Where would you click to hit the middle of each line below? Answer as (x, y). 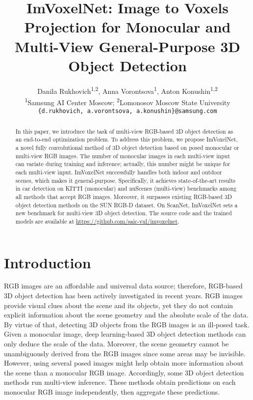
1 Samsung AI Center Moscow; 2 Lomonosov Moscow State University (127, 101)
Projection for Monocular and (127, 27)
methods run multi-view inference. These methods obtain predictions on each (120, 382)
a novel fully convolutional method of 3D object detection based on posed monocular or (127, 147)
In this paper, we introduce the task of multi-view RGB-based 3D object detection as (124, 131)
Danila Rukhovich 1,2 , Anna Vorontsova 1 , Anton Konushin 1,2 (127, 90)
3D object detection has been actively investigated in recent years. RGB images (123, 296)
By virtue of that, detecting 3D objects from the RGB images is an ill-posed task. (127, 324)
